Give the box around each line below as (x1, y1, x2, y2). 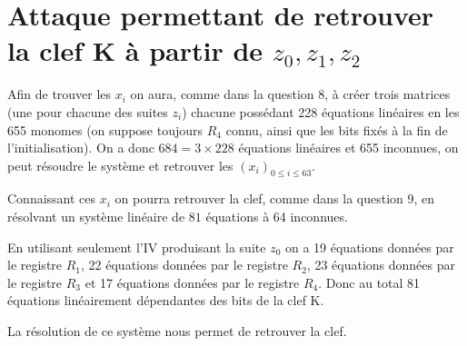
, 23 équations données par (306, 255, 456, 274)
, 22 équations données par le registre (81, 255, 288, 274)
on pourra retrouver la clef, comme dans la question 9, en (114, 189, 435, 208)
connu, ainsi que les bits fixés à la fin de (225, 120, 448, 139)
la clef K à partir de (7, 32, 263, 69)
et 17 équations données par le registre (84, 272, 300, 292)
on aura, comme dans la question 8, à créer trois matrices (130, 84, 451, 104)
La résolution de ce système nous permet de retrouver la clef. (7, 321, 347, 341)
